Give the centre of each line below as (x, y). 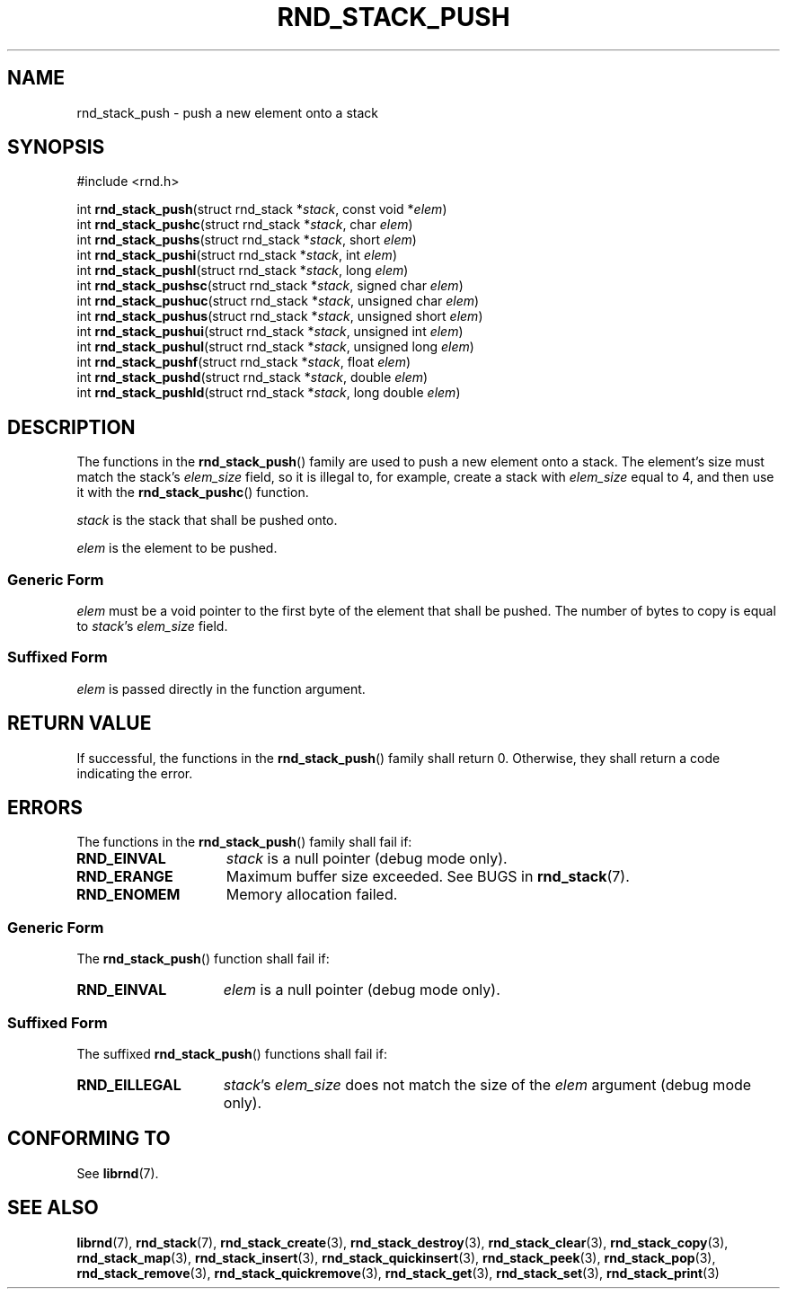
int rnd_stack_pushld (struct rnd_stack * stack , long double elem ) (269, 393)
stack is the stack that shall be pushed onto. (207, 520)
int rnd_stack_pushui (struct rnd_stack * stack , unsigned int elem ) (270, 332)
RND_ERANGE (124, 877)
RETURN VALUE (80, 723)
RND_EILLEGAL (129, 1084)
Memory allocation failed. (312, 895)
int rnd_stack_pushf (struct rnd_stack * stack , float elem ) (244, 362)
